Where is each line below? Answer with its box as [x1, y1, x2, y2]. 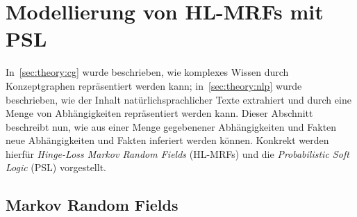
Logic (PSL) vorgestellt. [6, 160, 106, 175]
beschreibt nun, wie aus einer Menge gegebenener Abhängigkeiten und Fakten [6, 119, 337, 134]
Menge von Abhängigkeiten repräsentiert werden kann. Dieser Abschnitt [6, 106, 313, 120]
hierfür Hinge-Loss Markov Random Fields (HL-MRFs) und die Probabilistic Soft [6, 146, 349, 161]
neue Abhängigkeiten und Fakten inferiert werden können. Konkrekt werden [6, 133, 329, 147]
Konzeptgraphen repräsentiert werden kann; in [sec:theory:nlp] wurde [6, 78, 302, 93]
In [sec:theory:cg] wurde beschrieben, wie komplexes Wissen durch [6, 65, 289, 79]
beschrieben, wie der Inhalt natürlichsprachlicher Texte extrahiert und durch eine [6, 92, 351, 106]
